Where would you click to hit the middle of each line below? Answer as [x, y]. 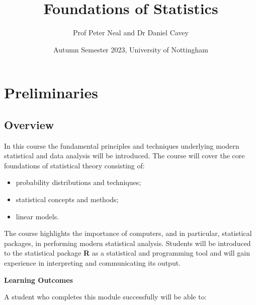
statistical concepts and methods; [67, 199]
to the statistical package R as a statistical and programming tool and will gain [127, 253]
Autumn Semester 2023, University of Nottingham [131, 49]
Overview [29, 124]
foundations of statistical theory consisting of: [74, 165]
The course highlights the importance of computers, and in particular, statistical [128, 233]
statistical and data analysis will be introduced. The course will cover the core [124, 156]
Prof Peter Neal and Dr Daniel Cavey [131, 33]
